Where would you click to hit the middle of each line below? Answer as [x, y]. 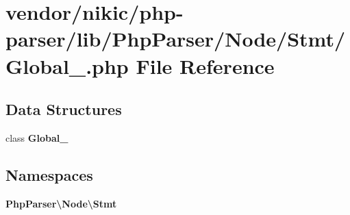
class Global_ [37, 137]
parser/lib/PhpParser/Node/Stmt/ [176, 39]
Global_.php [67, 65]
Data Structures [64, 109]
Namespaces [49, 174]
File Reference [205, 65]
